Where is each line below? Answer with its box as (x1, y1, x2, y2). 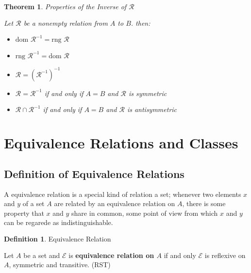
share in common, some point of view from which (71, 208, 218, 218)
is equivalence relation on (68, 250, 154, 260)
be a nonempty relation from (23, 17, 108, 28)
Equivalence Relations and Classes (4, 133, 238, 153)
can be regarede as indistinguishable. (4, 217, 113, 227)
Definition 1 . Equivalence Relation (4, 234, 111, 244)
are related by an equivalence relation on (54, 198, 175, 209)
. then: (131, 17, 151, 28)
